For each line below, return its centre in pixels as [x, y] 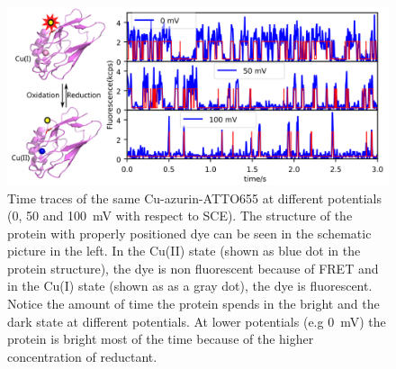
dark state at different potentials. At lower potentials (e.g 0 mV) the [197, 321]
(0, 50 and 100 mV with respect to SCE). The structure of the [180, 216]
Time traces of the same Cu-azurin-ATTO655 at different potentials [195, 198]
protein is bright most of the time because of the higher [161, 339]
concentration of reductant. [82, 356]
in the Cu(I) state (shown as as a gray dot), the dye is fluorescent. [190, 286]
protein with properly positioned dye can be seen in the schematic [189, 233]
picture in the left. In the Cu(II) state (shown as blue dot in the [184, 251]
